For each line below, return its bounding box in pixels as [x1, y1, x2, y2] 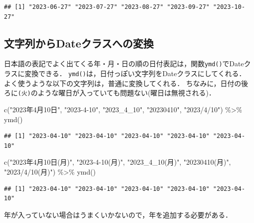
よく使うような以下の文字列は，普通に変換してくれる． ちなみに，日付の [4, 78, 242, 88]
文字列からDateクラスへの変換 [4, 35, 154, 50]
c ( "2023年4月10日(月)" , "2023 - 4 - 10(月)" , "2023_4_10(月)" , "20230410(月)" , [4, 157, 231, 167]
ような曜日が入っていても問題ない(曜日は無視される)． [38, 88, 216, 98]
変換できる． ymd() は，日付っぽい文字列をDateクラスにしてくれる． [24, 68, 246, 79]
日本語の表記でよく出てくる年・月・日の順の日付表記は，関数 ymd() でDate [4, 58, 244, 69]
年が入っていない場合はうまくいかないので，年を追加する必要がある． [4, 209, 232, 220]
